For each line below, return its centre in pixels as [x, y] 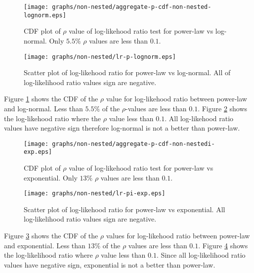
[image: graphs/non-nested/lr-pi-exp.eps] [95, 194]
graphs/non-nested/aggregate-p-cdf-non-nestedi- [133, 144]
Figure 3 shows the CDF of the [51, 236]
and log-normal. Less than [43, 108]
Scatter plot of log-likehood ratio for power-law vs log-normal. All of [127, 72]
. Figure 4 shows [223, 245]
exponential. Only [51, 177]
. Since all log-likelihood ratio [201, 255]
